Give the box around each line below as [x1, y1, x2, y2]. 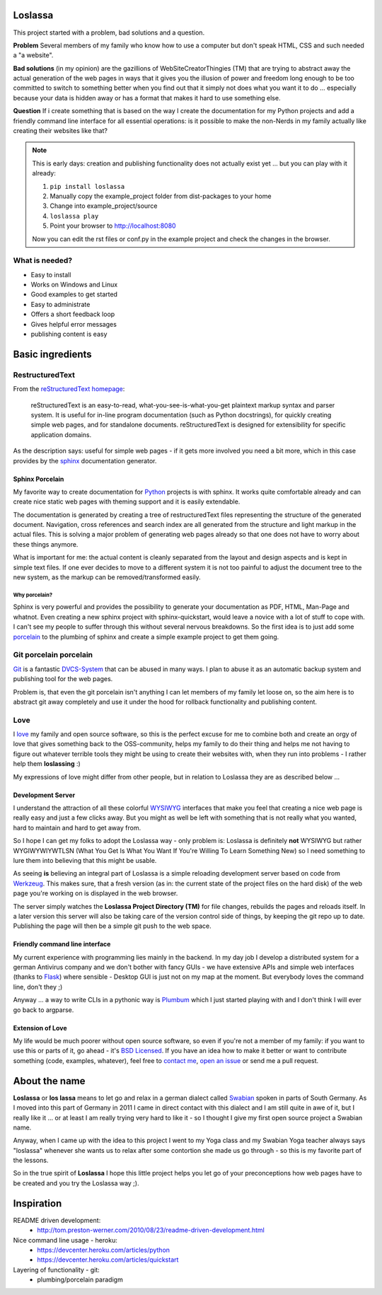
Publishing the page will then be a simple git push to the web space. [13, 922, 212, 930]
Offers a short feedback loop [30, 310, 115, 318]
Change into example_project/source [50, 202, 158, 210]
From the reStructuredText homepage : [13, 385, 125, 393]
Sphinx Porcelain [13, 475, 64, 483]
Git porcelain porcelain [13, 650, 93, 660]
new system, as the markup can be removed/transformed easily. [13, 573, 201, 581]
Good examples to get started [30, 290, 118, 298]
